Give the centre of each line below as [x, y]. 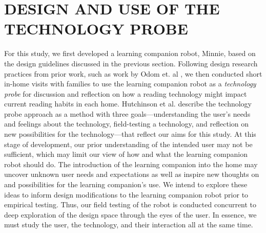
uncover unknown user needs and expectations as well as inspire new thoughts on [132, 174]
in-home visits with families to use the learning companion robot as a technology [130, 84]
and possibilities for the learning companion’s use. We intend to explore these [126, 184]
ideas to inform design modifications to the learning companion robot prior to [126, 194]
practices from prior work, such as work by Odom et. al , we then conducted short [133, 73]
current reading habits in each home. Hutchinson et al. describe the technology [128, 104]
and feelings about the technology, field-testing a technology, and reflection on [127, 124]
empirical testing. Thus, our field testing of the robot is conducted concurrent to [130, 204]
